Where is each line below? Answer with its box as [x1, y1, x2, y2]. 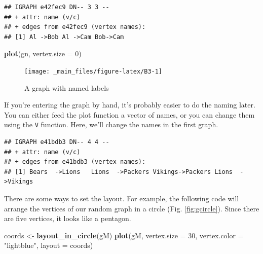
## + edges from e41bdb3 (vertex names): [4, 158, 146, 166]
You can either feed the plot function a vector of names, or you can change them [4, 109, 255, 120]
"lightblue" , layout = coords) [4, 240, 93, 250]
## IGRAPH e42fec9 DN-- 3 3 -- [4, 4, 109, 11]
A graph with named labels [24, 82, 109, 93]
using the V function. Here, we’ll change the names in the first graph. [4, 119, 218, 130]
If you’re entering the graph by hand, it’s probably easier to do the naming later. [4, 99, 255, 110]
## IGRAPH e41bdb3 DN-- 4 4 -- [4, 138, 109, 146]
